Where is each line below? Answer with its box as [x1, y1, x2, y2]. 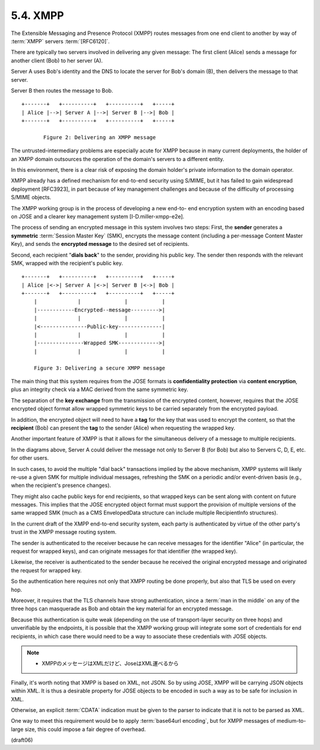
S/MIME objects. [11, 194, 52, 201]
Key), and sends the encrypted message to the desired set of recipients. [11, 241, 190, 248]
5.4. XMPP [11, 9, 65, 22]
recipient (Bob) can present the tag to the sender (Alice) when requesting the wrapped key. [11, 424, 235, 431]
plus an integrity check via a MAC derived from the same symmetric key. [11, 386, 188, 393]
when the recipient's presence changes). [11, 482, 111, 489]
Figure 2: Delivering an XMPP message [43, 134, 156, 140]
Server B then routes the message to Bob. [11, 86, 114, 94]
